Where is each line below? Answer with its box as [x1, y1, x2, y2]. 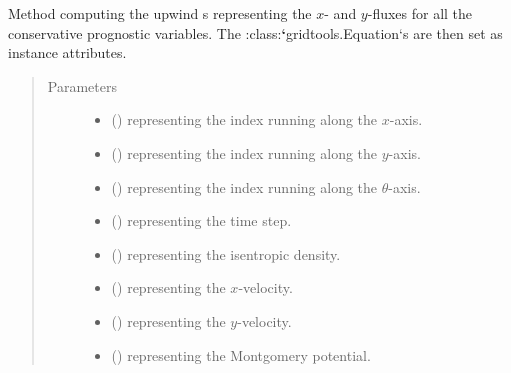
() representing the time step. [111, 210, 292, 231]
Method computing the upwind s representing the [8, 3, 312, 23]
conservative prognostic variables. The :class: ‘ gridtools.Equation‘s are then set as [8, 22, 503, 43]
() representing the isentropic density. [111, 243, 341, 264]
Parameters [47, 75, 117, 96]
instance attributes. [8, 42, 127, 63]
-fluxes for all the [367, 3, 473, 23]
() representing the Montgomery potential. [111, 344, 371, 365]
